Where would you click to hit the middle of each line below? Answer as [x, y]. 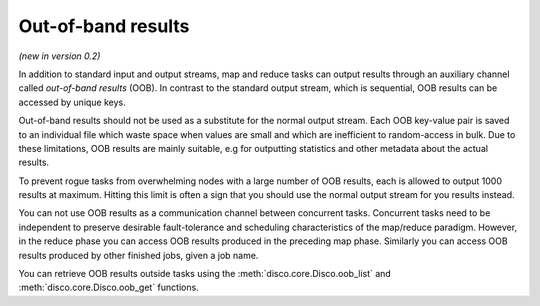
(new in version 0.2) [59, 56]
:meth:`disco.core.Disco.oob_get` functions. [108, 287]
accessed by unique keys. [72, 102]
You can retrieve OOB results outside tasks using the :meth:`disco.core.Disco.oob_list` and [205, 274]
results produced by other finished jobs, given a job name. [138, 255]
